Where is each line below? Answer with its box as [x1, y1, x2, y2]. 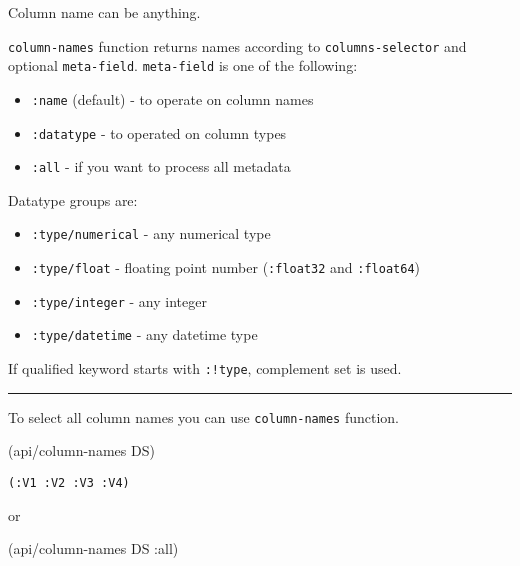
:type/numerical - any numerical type [31, 223, 271, 244]
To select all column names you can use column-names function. [8, 406, 399, 427]
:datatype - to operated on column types [31, 122, 287, 143]
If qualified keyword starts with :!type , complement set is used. [8, 358, 402, 379]
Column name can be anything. [8, 2, 201, 22]
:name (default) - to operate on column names [31, 88, 314, 109]
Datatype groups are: [8, 189, 138, 210]
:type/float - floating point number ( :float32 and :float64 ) [31, 257, 421, 278]
